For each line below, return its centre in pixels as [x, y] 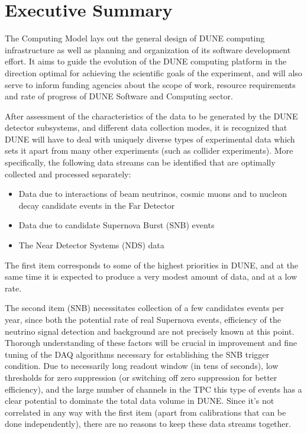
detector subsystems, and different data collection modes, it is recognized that [146, 127]
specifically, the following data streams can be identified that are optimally [140, 162]
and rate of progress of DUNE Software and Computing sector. [119, 96]
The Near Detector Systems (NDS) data [91, 245]
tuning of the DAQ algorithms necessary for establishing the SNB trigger [137, 354]
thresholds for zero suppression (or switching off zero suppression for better [141, 377]
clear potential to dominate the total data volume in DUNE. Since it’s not [140, 401]
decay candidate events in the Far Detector [97, 205]
